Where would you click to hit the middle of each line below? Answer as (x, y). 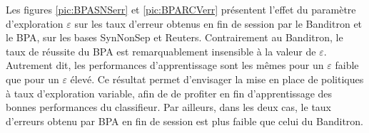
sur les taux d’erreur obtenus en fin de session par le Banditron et (218, 23)
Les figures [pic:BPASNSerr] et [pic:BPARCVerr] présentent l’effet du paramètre (181, 9)
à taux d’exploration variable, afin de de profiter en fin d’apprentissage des (169, 93)
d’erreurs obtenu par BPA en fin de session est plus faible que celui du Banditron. (184, 121)
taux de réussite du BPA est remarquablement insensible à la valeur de (161, 51)
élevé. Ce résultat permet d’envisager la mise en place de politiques (217, 79)
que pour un (32, 79)
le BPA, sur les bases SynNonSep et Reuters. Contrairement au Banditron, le (175, 37)
